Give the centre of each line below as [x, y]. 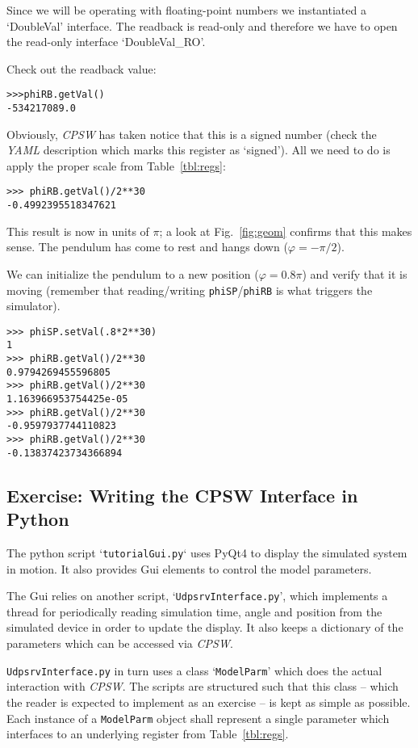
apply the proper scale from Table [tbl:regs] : [116, 165]
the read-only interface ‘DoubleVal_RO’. [106, 42]
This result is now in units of [78, 231]
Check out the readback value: [82, 68]
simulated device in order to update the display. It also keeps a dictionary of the [205, 627]
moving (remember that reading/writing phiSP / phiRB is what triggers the [190, 290]
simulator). [33, 306]
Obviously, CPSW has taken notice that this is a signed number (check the [192, 134]
